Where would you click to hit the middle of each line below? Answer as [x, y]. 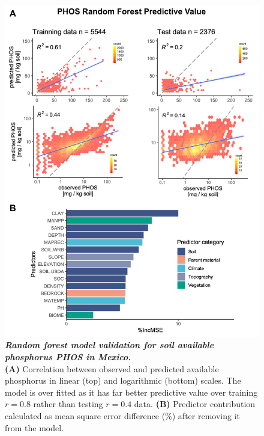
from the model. [34, 427]
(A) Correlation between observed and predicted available [112, 368]
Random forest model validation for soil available [109, 345]
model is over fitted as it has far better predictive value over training [131, 392]
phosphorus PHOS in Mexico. [68, 357]
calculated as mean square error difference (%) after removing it [122, 416]
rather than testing [68, 404]
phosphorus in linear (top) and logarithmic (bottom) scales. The [123, 380]
